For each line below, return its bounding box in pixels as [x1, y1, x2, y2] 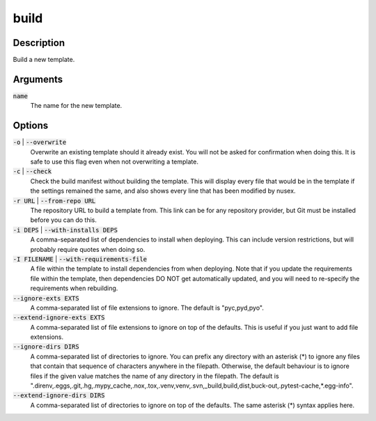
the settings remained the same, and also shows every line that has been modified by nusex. [30, 186, 296, 195]
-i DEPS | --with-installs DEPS [13, 225, 118, 234]
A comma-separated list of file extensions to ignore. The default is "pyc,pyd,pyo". [30, 303, 264, 312]
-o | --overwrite [13, 138, 67, 146]
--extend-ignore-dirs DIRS [13, 392, 105, 399]
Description [13, 37, 65, 49]
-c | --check [13, 167, 52, 175]
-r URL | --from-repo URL [13, 196, 96, 205]
